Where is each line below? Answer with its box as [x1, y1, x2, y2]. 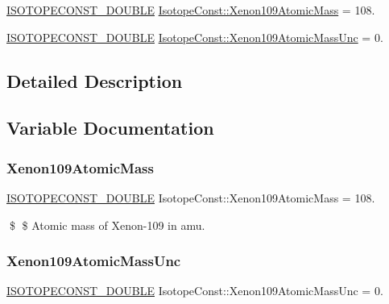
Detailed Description [6, 68, 183, 93]
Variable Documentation [6, 115, 214, 140]
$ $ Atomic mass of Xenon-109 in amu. [9, 216, 205, 233]
